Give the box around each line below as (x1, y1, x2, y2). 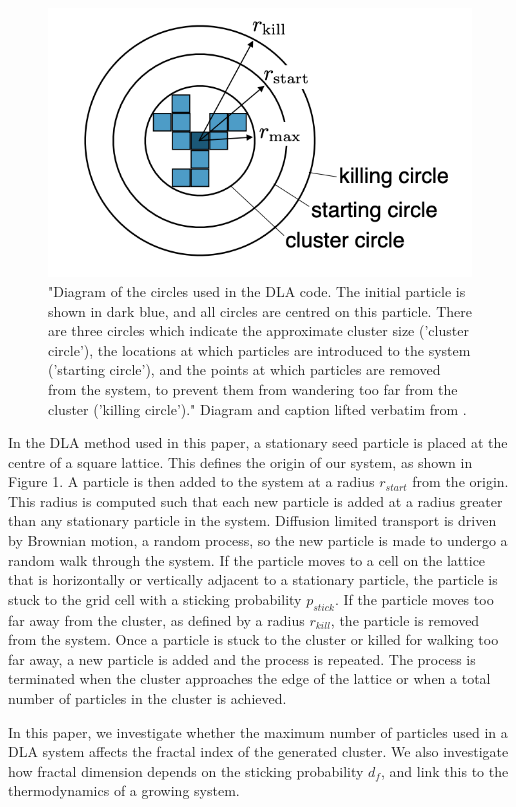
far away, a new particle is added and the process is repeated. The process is (8, 648, 476, 669)
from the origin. (412, 471, 509, 492)
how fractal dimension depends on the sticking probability (8, 760, 364, 781)
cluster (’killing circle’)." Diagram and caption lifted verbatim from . (48, 398, 467, 419)
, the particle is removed (330, 609, 480, 630)
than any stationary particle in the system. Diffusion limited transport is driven (8, 510, 497, 531)
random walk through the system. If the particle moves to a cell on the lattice (8, 549, 486, 570)
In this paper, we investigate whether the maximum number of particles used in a (8, 721, 508, 742)
